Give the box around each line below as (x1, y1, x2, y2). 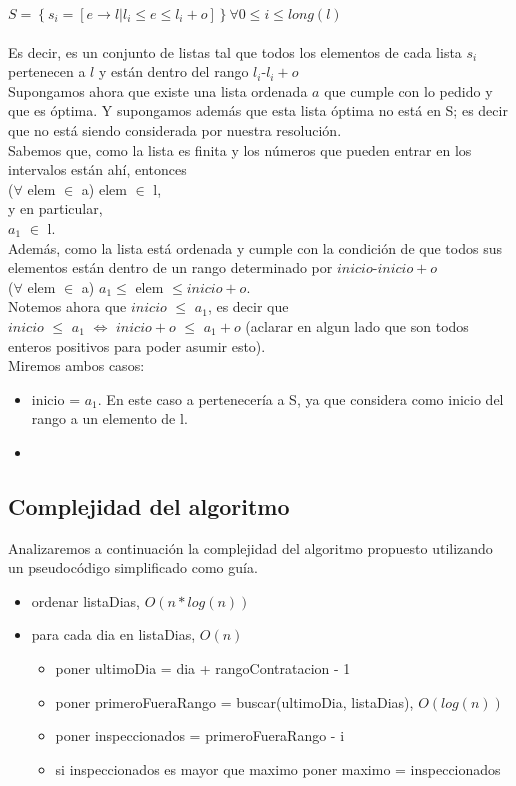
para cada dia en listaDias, (31, 624, 196, 645)
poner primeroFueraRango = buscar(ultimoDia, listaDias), (55, 691, 414, 712)
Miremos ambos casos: (8, 355, 145, 376)
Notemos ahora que (8, 296, 127, 317)
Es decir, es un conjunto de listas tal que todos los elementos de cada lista (8, 41, 462, 62)
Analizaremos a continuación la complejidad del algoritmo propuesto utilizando (8, 537, 493, 558)
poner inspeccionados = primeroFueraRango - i (55, 725, 345, 746)
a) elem (81, 178, 127, 199)
